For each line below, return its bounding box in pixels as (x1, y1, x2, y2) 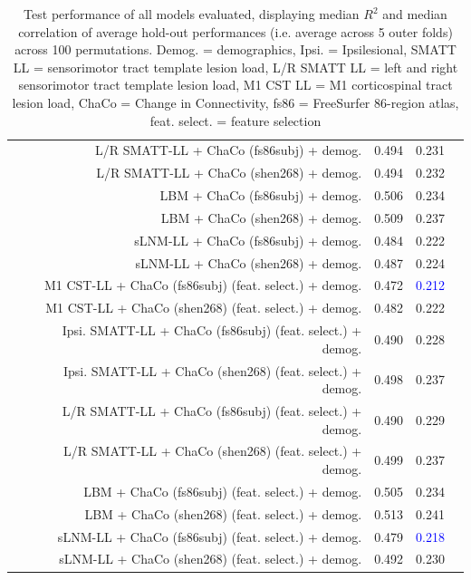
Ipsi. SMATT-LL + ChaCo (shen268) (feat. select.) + (62, 361, 362, 380)
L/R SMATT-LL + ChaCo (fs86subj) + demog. (95, 140, 362, 159)
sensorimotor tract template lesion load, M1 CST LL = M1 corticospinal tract (18, 75, 453, 94)
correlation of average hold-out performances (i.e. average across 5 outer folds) (18, 22, 453, 41)
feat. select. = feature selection (149, 111, 322, 130)
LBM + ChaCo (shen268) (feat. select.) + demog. (84, 504, 362, 523)
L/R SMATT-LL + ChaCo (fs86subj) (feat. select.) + (62, 401, 362, 420)
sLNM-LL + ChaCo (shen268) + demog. (135, 253, 362, 272)
